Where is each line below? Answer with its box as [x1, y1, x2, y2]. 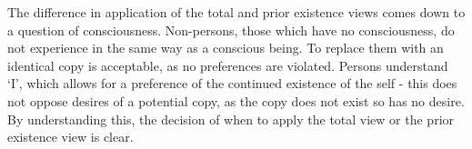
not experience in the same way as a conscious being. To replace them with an [7, 38, 444, 57]
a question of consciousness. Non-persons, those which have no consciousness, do [7, 20, 455, 39]
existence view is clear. [7, 127, 134, 146]
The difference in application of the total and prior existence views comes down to [7, 3, 466, 21]
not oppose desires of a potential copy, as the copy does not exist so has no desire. [7, 91, 465, 110]
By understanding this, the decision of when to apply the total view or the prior [7, 109, 455, 128]
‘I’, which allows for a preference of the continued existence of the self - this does [7, 74, 457, 93]
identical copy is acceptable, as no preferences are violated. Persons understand [7, 55, 448, 74]
